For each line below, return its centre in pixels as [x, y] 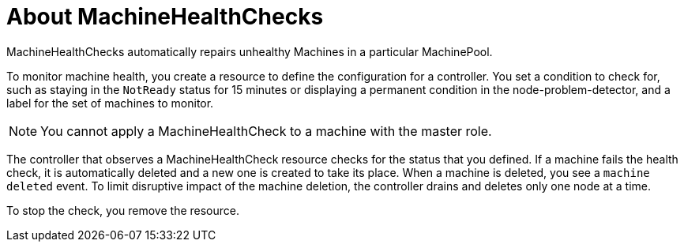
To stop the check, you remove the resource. [123, 210]
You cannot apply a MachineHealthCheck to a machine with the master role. [266, 131]
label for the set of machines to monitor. [110, 103]
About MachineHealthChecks [165, 17]
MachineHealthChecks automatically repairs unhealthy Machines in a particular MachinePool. [250, 51]
